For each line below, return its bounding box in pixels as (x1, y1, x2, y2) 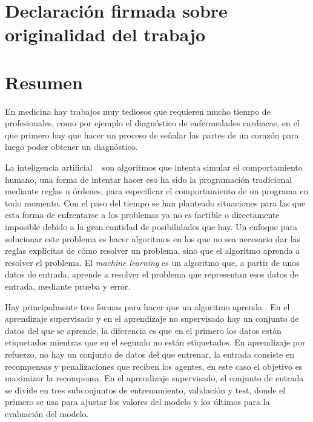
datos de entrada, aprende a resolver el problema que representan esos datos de (5, 268, 298, 281)
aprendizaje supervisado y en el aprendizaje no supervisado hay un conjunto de (5, 312, 299, 325)
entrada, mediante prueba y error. (5, 280, 131, 292)
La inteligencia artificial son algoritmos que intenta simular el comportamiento (5, 161, 303, 174)
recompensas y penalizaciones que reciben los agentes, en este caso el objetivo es (5, 359, 303, 372)
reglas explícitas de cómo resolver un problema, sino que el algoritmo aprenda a (5, 244, 300, 257)
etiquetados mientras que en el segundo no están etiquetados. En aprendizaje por (5, 336, 306, 349)
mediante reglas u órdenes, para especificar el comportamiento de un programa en (5, 185, 309, 197)
